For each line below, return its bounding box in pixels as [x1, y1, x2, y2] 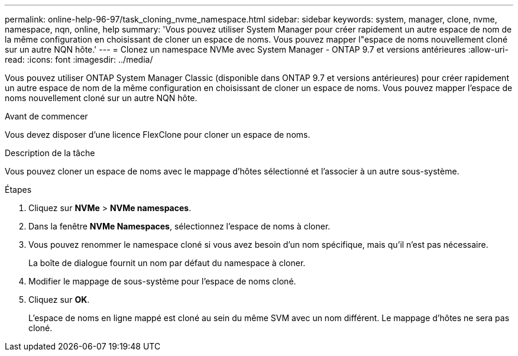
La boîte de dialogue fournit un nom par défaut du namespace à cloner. [28, 258, 306, 268]
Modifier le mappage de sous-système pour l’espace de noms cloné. [28, 276, 296, 286]
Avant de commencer [5, 111, 88, 121]
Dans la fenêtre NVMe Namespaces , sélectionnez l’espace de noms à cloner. [28, 221, 331, 231]
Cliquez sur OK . [28, 294, 90, 305]
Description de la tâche [5, 148, 95, 158]
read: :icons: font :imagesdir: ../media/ [5, 54, 153, 64]
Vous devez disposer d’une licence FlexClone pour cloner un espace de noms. [5, 130, 310, 140]
